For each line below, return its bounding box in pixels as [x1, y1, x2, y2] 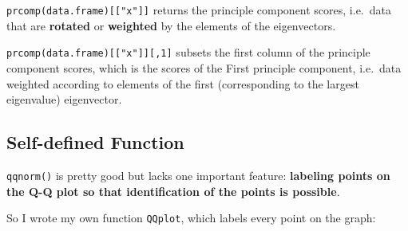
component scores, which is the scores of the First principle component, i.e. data [6, 59, 402, 76]
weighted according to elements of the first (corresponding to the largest [6, 75, 359, 92]
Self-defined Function [6, 130, 184, 155]
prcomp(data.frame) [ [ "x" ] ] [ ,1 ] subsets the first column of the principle [6, 44, 370, 61]
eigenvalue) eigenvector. [6, 91, 122, 108]
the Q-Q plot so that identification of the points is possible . [6, 182, 340, 199]
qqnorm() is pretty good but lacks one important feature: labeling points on [6, 166, 390, 183]
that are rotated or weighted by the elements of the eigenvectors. [6, 17, 336, 33]
